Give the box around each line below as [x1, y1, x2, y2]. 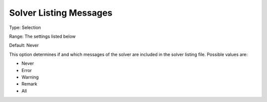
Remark [21, 81, 38, 87]
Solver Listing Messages [9, 7, 113, 18]
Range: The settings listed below [9, 33, 76, 39]
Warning [21, 74, 39, 80]
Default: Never [9, 42, 39, 49]
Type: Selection [9, 25, 42, 30]
